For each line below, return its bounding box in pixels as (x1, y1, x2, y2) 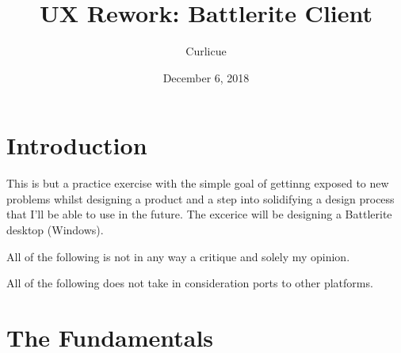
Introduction (6, 129, 147, 161)
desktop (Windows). (6, 222, 104, 238)
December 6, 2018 (162, 69, 250, 85)
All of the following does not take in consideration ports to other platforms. (6, 275, 373, 291)
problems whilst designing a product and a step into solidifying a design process (6, 190, 395, 207)
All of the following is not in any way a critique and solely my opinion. (6, 248, 350, 264)
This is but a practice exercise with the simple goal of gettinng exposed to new (6, 175, 389, 192)
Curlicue (185, 43, 227, 59)
